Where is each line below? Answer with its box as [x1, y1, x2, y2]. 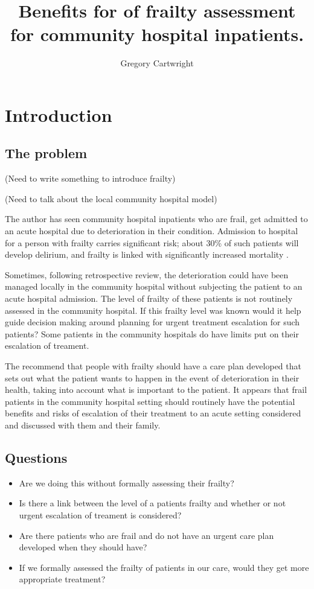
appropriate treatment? [19, 573, 106, 585]
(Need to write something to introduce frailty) [5, 172, 176, 185]
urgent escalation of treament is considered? [19, 508, 182, 521]
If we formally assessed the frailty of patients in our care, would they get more [19, 561, 309, 573]
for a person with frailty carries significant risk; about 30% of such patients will [5, 236, 299, 249]
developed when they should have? [19, 541, 147, 553]
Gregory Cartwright [120, 57, 194, 69]
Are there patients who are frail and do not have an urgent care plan [19, 529, 274, 541]
